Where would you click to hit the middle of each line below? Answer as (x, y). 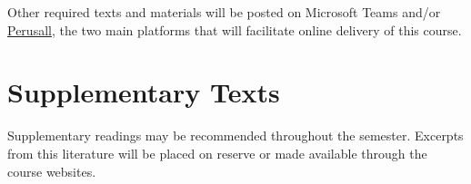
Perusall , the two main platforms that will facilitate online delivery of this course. (235, 29)
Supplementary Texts (144, 92)
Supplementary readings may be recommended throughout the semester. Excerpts (235, 136)
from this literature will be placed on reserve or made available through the (217, 153)
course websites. (52, 171)
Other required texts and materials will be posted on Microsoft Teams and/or (224, 12)
